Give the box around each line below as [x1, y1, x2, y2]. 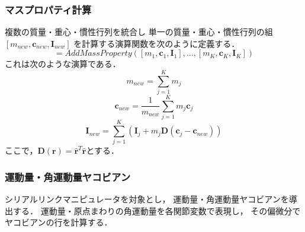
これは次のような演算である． [5, 58, 121, 70]
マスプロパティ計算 [5, 2, 92, 17]
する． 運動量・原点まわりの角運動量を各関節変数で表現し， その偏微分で [12, 204, 301, 217]
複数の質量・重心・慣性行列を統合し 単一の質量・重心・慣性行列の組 [5, 26, 273, 38]
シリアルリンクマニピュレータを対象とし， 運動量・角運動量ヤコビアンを [5, 193, 289, 205]
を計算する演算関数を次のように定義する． [73, 37, 240, 49]
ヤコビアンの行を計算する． [5, 216, 113, 228]
